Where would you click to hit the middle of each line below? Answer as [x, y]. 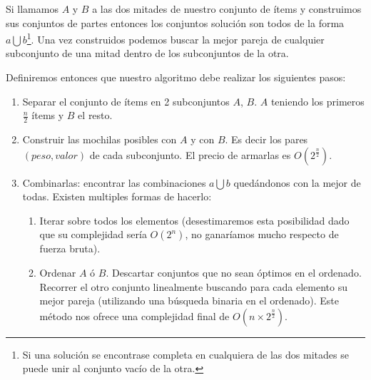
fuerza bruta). [70, 248]
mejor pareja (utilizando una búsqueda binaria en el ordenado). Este [189, 301]
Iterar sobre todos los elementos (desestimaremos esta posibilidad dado [194, 220]
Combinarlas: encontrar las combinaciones [114, 182]
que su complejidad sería [93, 234]
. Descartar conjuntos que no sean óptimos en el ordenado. [234, 273]
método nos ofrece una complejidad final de [134, 315]
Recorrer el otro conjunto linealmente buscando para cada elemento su [194, 286]
